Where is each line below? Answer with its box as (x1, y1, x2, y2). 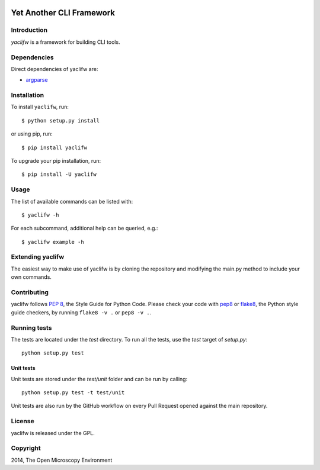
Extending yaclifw (11, 253, 65, 261)
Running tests (11, 323, 52, 331)
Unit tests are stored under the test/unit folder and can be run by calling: (11, 375, 188, 382)
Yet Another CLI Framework (11, 8, 116, 18)
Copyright (11, 444, 41, 452)
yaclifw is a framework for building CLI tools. (11, 38, 121, 46)
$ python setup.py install (21, 117, 100, 124)
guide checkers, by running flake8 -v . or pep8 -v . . (11, 308, 152, 316)
